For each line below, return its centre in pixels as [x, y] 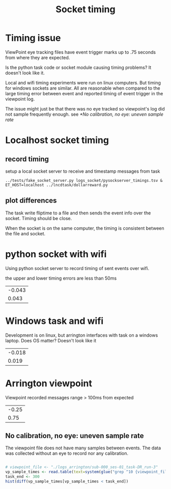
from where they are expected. [38, 58]
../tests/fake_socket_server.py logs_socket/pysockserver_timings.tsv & [84, 180]
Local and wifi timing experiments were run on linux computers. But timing [83, 83]
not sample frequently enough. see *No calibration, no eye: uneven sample [84, 114]
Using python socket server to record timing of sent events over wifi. [77, 268]
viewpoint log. [20, 99]
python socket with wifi [56, 254]
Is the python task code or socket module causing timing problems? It [78, 67]
